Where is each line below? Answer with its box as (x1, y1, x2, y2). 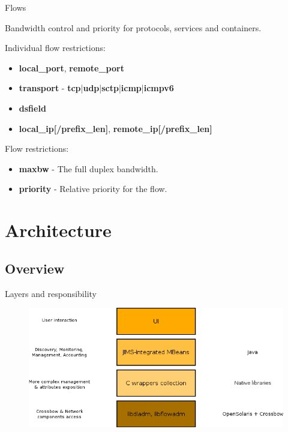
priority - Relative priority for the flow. (19, 182, 167, 195)
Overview (5, 259, 65, 277)
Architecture (5, 218, 112, 242)
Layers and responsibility (5, 287, 97, 299)
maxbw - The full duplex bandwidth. (19, 162, 158, 175)
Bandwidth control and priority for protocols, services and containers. (5, 21, 262, 34)
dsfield (19, 101, 46, 114)
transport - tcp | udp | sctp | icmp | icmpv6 (19, 82, 174, 94)
